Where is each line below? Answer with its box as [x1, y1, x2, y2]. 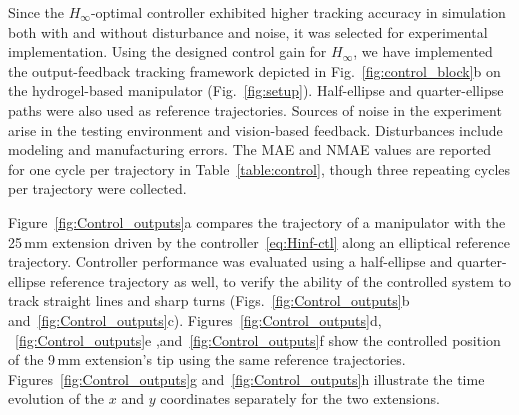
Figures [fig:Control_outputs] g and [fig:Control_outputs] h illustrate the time [8, 368, 485, 389]
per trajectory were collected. [8, 178, 187, 199]
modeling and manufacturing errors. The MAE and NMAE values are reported [8, 139, 492, 160]
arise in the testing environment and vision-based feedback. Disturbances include [8, 119, 503, 140]
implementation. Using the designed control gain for [8, 41, 327, 62]
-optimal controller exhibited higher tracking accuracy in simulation [90, 2, 506, 22]
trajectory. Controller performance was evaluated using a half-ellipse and [8, 251, 453, 272]
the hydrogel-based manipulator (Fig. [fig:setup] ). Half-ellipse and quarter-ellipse [8, 80, 504, 101]
